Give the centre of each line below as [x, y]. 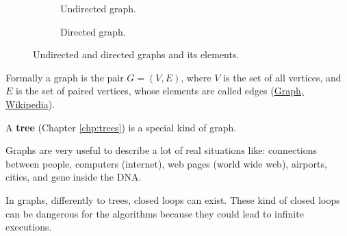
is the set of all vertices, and [282, 77]
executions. [29, 227]
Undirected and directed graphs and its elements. [136, 54]
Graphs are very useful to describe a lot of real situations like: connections [161, 150]
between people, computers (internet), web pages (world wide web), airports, [166, 163]
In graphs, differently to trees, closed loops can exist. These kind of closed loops [173, 199]
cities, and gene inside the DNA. [74, 177]
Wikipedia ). [30, 104]
